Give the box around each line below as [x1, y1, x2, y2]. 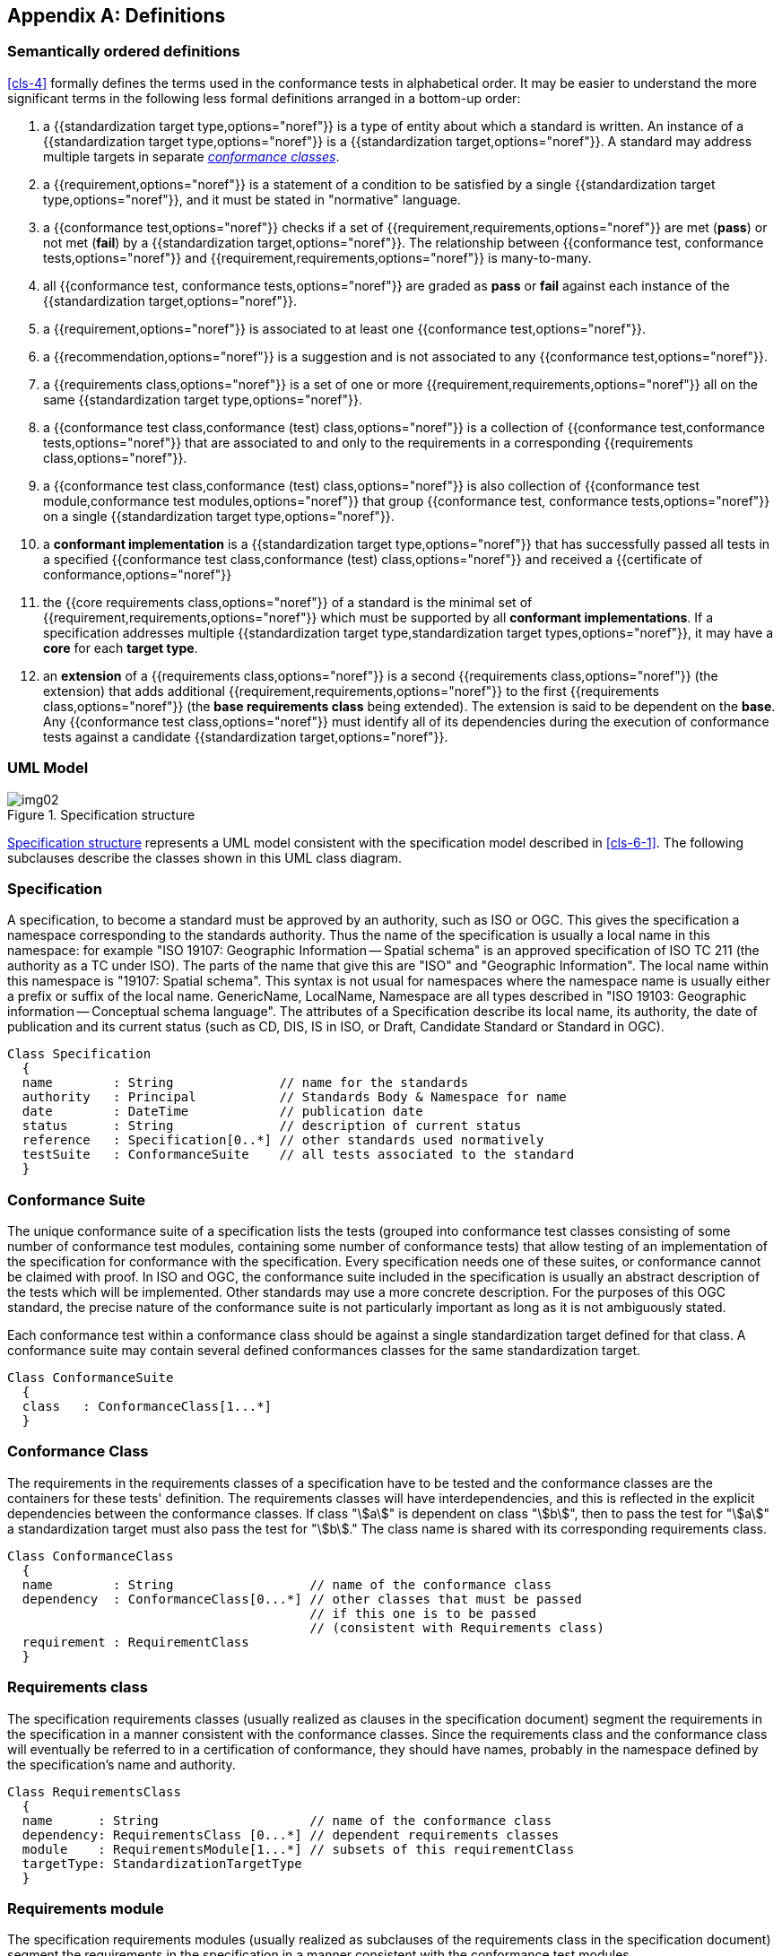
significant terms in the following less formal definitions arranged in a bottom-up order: [7, 90, 521, 106]
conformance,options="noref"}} [43, 566, 232, 582]
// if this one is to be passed [309, 1605, 537, 1621]
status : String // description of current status [22, 1118, 522, 1134]
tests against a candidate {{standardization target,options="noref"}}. [43, 728, 448, 744]
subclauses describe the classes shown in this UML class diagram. [7, 849, 403, 865]
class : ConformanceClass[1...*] [22, 1399, 273, 1414]
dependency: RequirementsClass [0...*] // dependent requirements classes [22, 1827, 560, 1842]
